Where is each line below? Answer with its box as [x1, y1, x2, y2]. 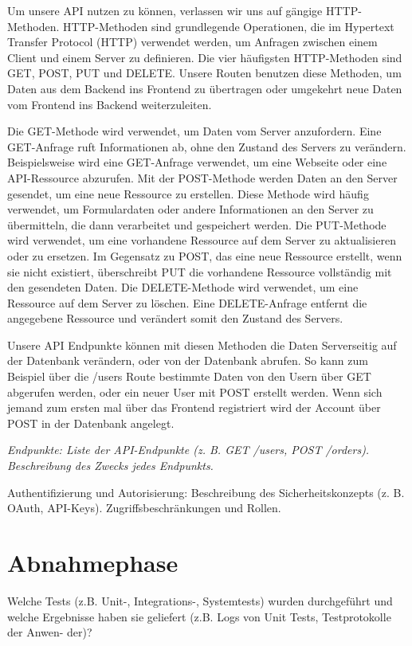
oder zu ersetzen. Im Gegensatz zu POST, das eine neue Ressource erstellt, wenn [7, 247, 402, 264]
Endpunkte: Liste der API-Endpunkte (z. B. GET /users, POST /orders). [7, 441, 370, 458]
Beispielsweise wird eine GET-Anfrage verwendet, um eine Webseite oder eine [7, 154, 387, 170]
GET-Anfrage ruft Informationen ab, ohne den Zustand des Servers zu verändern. [7, 138, 406, 155]
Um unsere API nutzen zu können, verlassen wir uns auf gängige [7, 2, 323, 18]
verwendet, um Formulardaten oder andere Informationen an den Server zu [7, 201, 374, 217]
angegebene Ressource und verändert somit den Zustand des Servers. [7, 310, 343, 327]
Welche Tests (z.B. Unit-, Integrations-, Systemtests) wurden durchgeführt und [7, 592, 393, 609]
